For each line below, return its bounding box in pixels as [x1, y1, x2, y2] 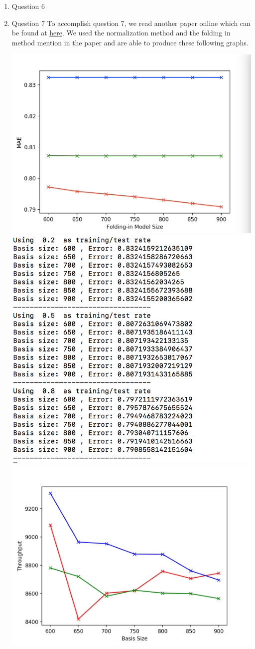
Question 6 [11, 1, 45, 11]
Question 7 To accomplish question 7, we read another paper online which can [11, 17, 251, 28]
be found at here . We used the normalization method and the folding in [11, 27, 231, 38]
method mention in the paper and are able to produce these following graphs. [11, 37, 249, 47]
